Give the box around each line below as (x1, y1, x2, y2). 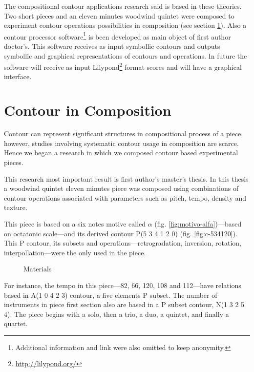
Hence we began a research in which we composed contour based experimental (4, 147, 238, 158)
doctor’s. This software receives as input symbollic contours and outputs (4, 41, 220, 51)
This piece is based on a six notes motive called (4, 218, 146, 228)
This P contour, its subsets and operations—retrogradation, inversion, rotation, (4, 238, 242, 248)
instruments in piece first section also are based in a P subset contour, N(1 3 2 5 (4, 299, 245, 310)
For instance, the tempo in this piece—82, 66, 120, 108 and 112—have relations (4, 280, 241, 290)
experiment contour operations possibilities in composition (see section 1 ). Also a (4, 20, 247, 30)
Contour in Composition (4, 100, 171, 120)
